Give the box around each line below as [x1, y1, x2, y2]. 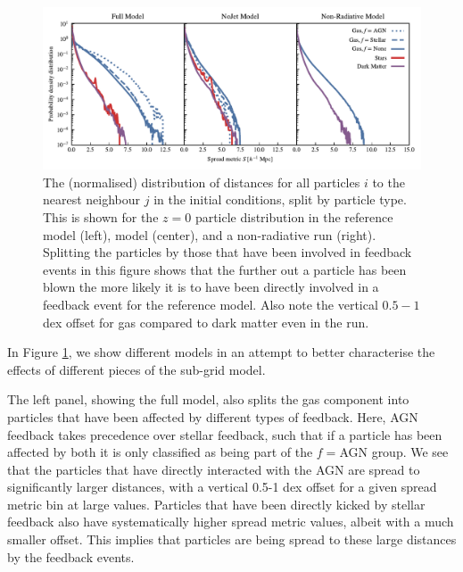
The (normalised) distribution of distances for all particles [43, 172, 360, 191]
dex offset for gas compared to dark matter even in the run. [43, 312, 369, 331]
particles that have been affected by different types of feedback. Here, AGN [7, 407, 418, 426]
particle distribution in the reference [194, 207, 393, 226]
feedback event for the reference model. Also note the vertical [43, 294, 378, 313]
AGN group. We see [339, 443, 449, 461]
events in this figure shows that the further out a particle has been [43, 260, 407, 278]
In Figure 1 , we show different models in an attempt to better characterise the [7, 343, 435, 361]
